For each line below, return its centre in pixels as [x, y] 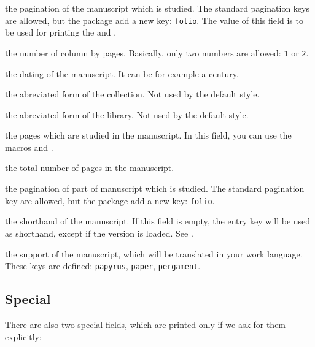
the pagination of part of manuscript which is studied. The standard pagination [155, 189]
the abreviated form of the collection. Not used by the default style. [132, 94]
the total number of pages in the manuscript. [90, 168]
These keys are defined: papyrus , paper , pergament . [103, 266]
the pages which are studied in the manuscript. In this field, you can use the [148, 135]
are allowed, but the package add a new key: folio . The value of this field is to [154, 20]
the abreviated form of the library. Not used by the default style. [127, 114]
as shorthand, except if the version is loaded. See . [99, 233]
